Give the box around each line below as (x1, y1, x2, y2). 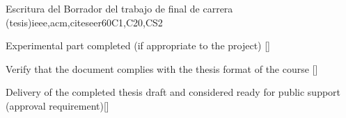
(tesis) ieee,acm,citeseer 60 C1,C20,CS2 (6, 15, 163, 29)
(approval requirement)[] (6, 98, 109, 112)
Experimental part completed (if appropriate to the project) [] (6, 38, 270, 53)
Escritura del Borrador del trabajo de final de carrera (6, 1, 233, 15)
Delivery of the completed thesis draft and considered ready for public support (6, 85, 341, 99)
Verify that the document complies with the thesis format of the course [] (6, 61, 318, 76)
